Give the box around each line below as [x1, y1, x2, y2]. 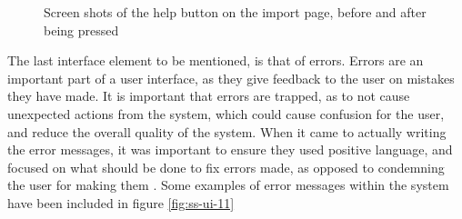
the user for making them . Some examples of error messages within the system [7, 175, 449, 194]
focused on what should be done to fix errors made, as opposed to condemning [7, 157, 445, 176]
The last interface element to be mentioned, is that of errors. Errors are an [7, 51, 424, 70]
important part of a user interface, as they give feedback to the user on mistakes [7, 68, 455, 87]
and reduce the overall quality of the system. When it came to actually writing [7, 122, 447, 141]
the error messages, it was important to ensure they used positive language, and [7, 140, 453, 159]
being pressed [44, 20, 119, 39]
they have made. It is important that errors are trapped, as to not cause [7, 86, 410, 105]
